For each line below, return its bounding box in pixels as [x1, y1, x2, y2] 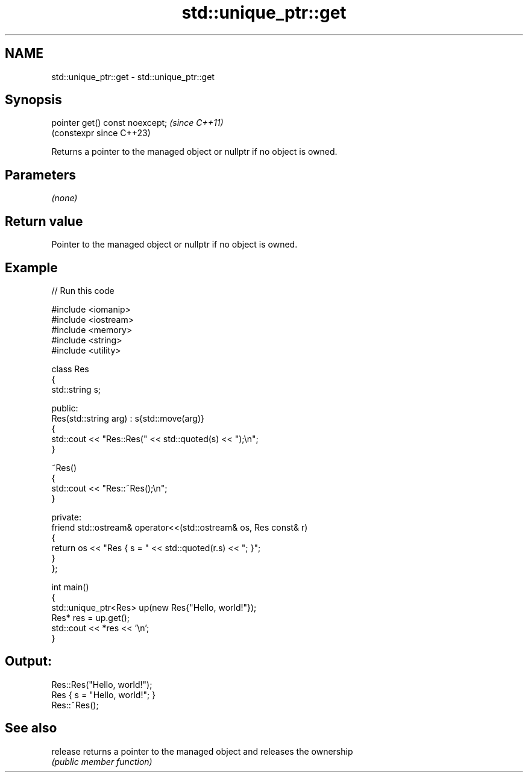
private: [51, 511, 82, 522]
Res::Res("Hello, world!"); [51, 679, 152, 690]
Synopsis [5, 92, 62, 108]
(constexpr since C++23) [51, 128, 151, 139]
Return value [5, 213, 83, 229]
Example [5, 260, 58, 275]
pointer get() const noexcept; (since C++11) [51, 117, 224, 128]
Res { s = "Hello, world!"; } [51, 689, 156, 700]
